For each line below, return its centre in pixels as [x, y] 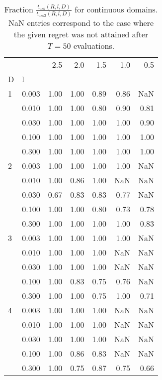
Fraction [19, 9]
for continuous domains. [116, 9]
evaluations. [94, 45]
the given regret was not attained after [81, 34]
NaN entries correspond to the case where [81, 22]
